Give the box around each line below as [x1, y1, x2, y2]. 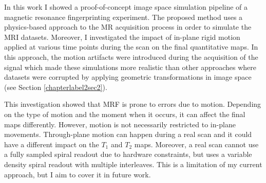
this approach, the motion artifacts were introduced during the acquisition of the [4, 51, 258, 62]
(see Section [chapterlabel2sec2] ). [4, 81, 107, 92]
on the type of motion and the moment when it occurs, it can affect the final [4, 108, 245, 119]
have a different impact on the [4, 139, 99, 149]
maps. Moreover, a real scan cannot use [134, 139, 259, 149]
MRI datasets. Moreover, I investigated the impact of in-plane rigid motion [4, 31, 240, 42]
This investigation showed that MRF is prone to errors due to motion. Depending [4, 99, 261, 109]
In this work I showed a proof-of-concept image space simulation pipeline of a [4, 2, 248, 12]
